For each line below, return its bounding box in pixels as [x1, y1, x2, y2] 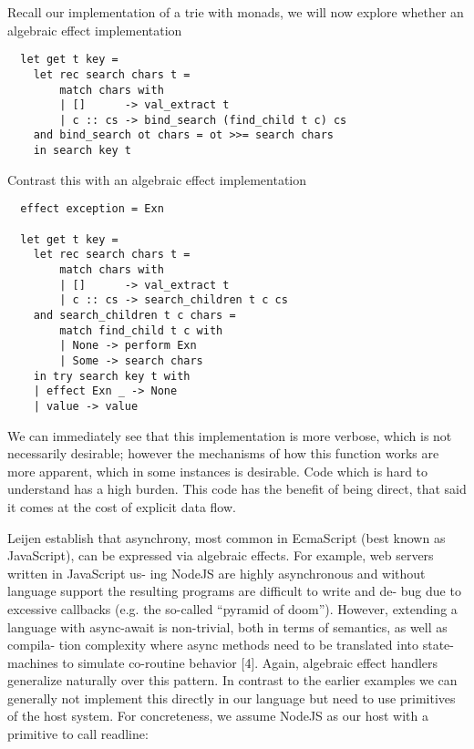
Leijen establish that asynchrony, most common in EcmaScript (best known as [7, 528, 446, 547]
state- [422, 635, 454, 654]
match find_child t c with [59, 323, 223, 337]
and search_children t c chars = [33, 308, 236, 322]
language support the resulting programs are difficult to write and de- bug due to [7, 581, 461, 600]
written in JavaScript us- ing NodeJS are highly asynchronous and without [7, 563, 426, 582]
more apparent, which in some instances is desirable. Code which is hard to [7, 461, 428, 480]
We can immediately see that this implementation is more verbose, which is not [7, 426, 452, 445]
